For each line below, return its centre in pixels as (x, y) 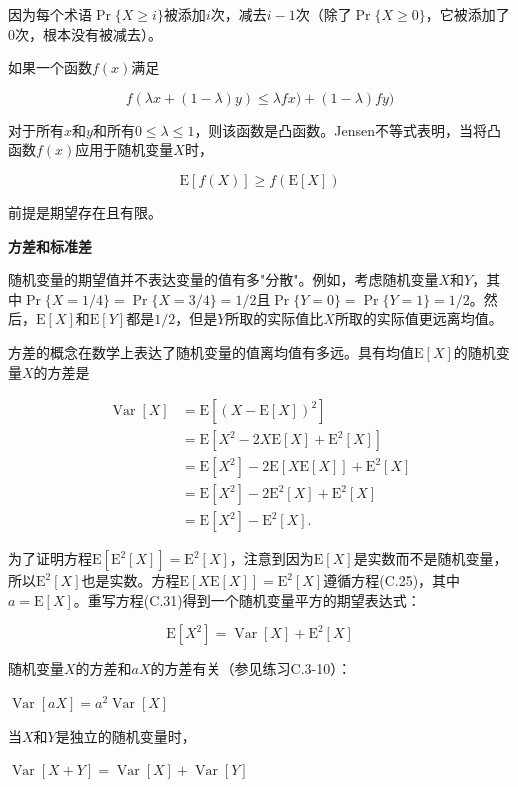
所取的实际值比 (274, 318)
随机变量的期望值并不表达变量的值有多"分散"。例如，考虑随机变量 (223, 279)
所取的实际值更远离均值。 (418, 318)
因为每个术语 (50, 14)
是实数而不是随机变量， (430, 558)
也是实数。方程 (130, 580)
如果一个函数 (50, 67)
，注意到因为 (271, 558)
